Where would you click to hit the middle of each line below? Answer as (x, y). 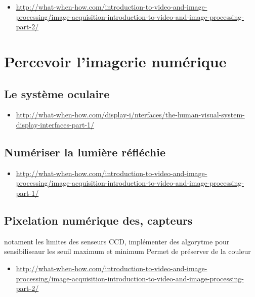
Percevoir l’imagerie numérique (115, 61)
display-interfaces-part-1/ (55, 124)
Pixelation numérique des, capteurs (98, 220)
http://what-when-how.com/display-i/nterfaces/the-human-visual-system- (130, 115)
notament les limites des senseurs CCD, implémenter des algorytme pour (117, 241)
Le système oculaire (57, 93)
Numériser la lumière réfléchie (85, 152)
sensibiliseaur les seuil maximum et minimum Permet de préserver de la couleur (127, 251)
